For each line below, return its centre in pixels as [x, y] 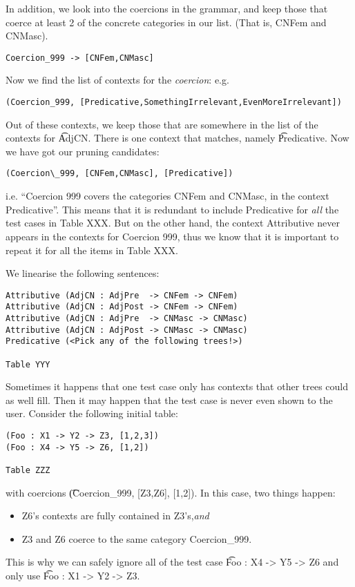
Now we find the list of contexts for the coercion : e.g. [117, 80]
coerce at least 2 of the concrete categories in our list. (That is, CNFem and [166, 22]
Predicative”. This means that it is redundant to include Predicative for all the [172, 209]
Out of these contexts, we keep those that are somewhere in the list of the [162, 124]
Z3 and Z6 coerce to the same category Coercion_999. [137, 538]
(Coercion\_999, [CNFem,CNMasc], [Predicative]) [119, 174]
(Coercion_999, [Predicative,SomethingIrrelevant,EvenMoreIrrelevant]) [174, 103]
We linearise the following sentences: [83, 273]
